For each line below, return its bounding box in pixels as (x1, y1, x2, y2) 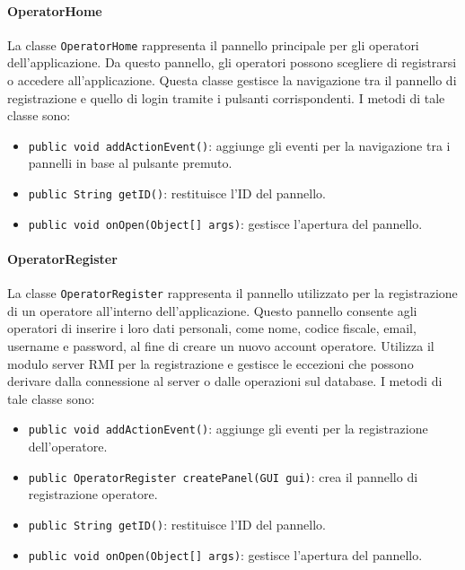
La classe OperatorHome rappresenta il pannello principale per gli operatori (7, 35, 419, 54)
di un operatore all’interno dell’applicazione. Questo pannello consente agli (7, 301, 417, 320)
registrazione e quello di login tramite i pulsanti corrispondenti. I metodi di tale (7, 88, 445, 107)
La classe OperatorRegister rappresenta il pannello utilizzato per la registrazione (7, 284, 458, 303)
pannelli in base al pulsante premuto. (28, 153, 232, 172)
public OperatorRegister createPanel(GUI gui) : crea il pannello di (28, 467, 418, 486)
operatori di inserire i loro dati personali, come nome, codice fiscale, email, (7, 319, 417, 338)
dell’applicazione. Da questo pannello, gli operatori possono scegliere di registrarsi (7, 53, 457, 72)
